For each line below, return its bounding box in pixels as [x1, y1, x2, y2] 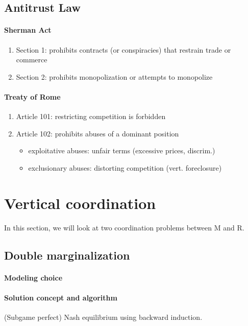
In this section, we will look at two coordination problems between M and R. [4, 222, 244, 232]
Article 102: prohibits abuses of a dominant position [16, 128, 179, 138]
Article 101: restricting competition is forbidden [16, 111, 166, 122]
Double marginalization [4, 247, 130, 263]
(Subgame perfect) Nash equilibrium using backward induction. [4, 312, 203, 322]
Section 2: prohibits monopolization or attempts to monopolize [16, 71, 213, 82]
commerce [16, 54, 47, 65]
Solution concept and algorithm [4, 292, 117, 302]
